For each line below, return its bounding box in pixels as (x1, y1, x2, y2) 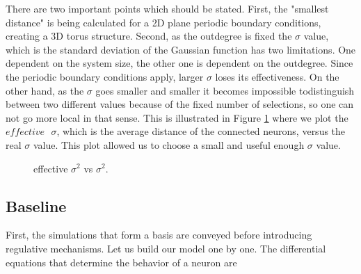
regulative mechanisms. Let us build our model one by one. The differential (6, 241, 326, 255)
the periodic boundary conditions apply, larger (6, 69, 204, 83)
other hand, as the (6, 83, 84, 97)
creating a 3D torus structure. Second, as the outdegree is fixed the (6, 29, 292, 43)
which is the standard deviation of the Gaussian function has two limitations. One (6, 42, 356, 56)
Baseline (6, 195, 67, 216)
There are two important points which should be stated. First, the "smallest (6, 1, 329, 15)
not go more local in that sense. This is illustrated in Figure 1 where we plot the (6, 110, 348, 124)
